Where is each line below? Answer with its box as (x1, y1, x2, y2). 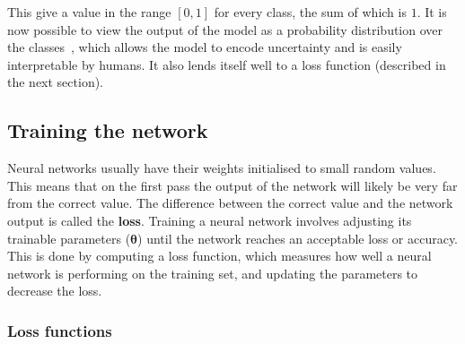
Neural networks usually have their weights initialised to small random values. (7, 159, 436, 177)
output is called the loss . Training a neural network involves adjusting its (7, 211, 412, 229)
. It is (417, 3, 447, 21)
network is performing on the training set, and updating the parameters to (7, 263, 418, 282)
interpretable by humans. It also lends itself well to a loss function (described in (7, 55, 446, 73)
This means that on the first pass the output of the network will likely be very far (7, 176, 458, 194)
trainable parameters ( (7, 228, 131, 247)
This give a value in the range (7, 3, 171, 21)
